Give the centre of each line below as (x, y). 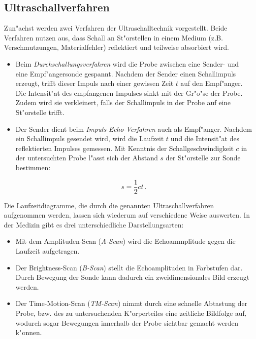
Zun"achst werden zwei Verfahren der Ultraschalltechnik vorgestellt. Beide (116, 28)
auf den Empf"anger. (211, 83)
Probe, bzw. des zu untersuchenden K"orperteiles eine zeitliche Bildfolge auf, (131, 313)
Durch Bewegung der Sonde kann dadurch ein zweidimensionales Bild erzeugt (132, 277)
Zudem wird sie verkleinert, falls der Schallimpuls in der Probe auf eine (123, 102)
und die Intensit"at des (205, 138)
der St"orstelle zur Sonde (203, 158)
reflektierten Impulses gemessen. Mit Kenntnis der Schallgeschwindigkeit (125, 148)
